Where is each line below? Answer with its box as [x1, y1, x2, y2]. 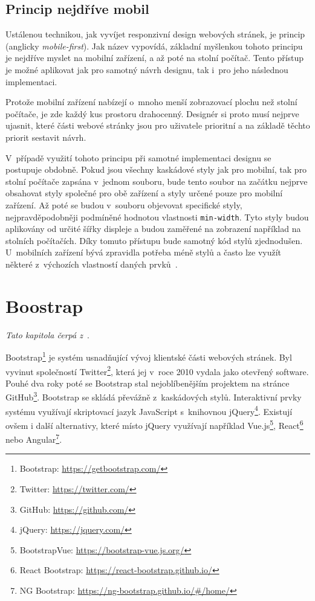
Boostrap [5, 293, 83, 318]
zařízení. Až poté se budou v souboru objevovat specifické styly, [5, 198, 242, 211]
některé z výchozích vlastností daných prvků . [5, 257, 178, 270]
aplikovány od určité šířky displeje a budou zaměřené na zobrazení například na [5, 222, 301, 235]
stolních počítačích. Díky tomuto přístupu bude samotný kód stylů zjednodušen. [5, 234, 303, 246]
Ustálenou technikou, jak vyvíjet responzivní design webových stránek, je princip [5, 28, 305, 40]
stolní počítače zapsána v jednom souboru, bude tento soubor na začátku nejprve [5, 175, 308, 187]
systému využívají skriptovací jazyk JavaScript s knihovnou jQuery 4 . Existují [5, 403, 293, 417]
